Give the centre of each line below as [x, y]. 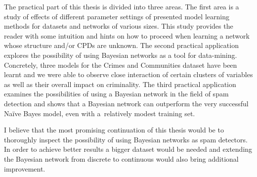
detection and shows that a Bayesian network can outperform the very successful [126, 103]
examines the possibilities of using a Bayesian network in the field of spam [116, 94]
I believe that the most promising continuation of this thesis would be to [114, 130]
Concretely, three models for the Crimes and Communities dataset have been [121, 65]
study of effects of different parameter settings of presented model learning [117, 16]
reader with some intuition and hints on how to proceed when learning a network [127, 35]
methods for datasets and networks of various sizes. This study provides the [119, 26]
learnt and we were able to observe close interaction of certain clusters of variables [128, 74]
